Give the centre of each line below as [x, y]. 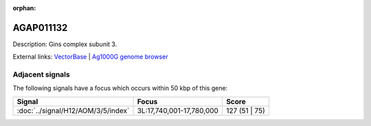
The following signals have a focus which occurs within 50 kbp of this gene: [120, 88]
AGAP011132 [40, 28]
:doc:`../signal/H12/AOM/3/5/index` [73, 110]
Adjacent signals [41, 74]
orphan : [24, 8]
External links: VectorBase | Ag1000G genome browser [90, 57]
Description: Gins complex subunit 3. [65, 44]
